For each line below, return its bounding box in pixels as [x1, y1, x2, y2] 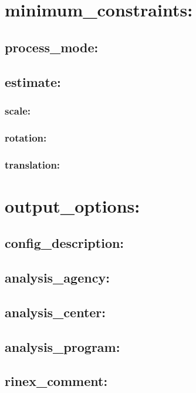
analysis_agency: [5, 268, 110, 287]
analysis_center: [5, 303, 106, 321]
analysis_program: [5, 337, 120, 355]
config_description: [5, 234, 124, 252]
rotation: [5, 130, 47, 145]
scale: [5, 103, 31, 117]
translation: [5, 157, 60, 172]
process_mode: [5, 38, 99, 56]
